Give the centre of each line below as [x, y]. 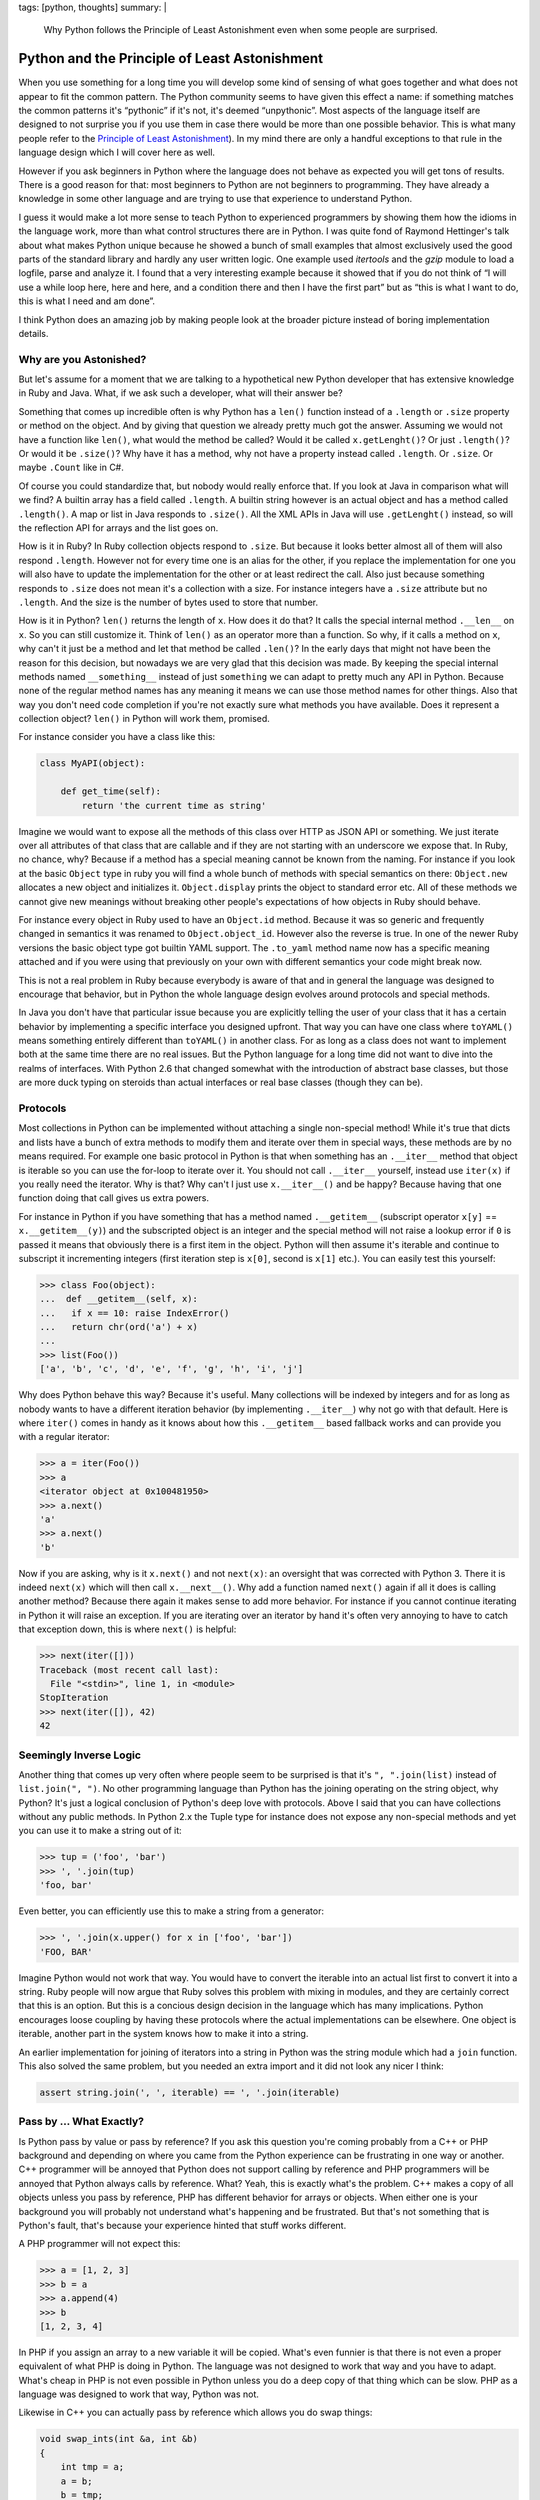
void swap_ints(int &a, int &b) [119, 2439]
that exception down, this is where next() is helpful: [127, 1629]
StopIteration [74, 1698]
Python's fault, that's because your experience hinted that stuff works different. [182, 2225]
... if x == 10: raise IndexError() [134, 1313]
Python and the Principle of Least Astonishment [171, 58]
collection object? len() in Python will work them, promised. [144, 719]
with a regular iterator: [64, 1437]
